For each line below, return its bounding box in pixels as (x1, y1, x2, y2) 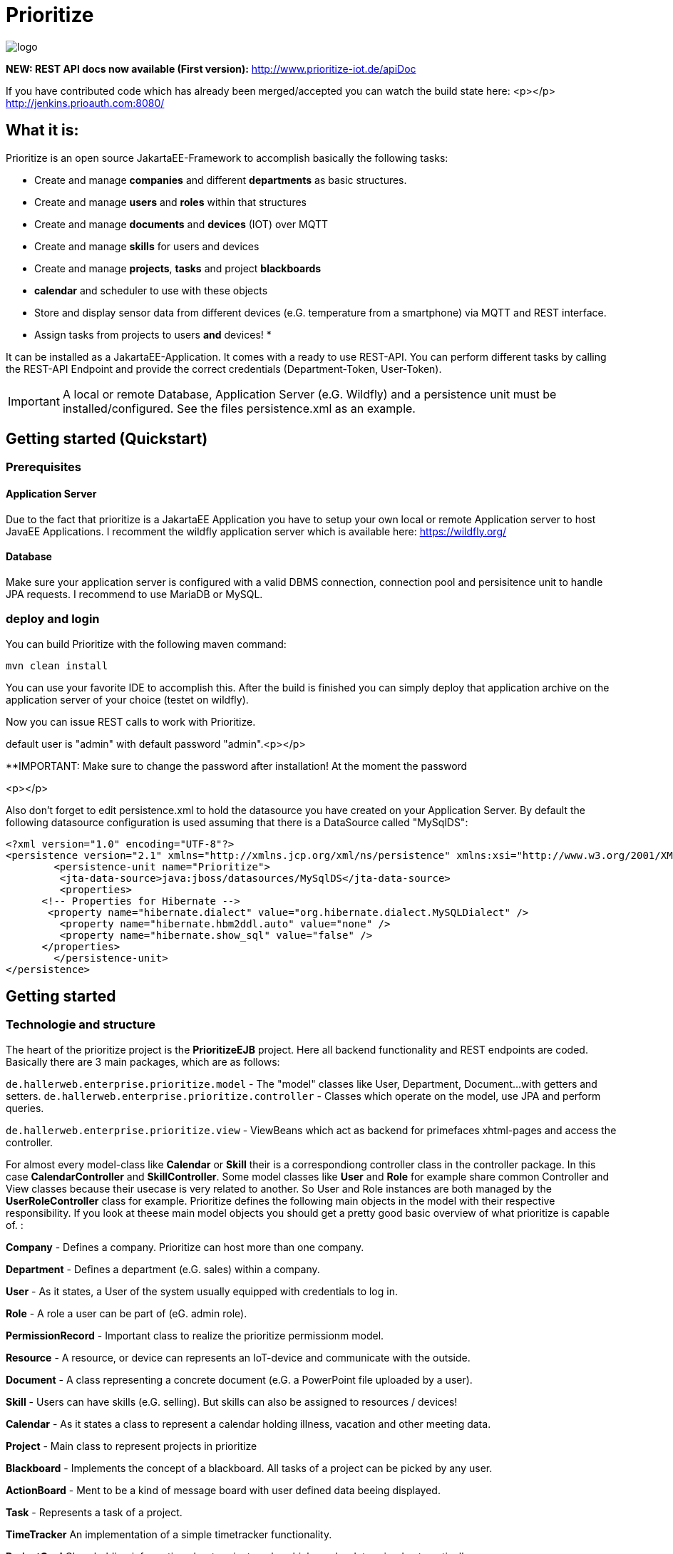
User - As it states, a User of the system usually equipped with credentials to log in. (6, 1285, 398, 1297)
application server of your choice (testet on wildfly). (6, 693, 249, 706)
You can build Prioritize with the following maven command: (6, 637, 287, 650)
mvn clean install (6, 659, 108, 671)
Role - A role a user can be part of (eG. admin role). (6, 1307, 247, 1319)
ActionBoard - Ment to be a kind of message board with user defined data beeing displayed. (6, 1483, 441, 1496)
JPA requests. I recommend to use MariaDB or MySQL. (6, 587, 263, 600)
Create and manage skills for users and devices (34, 240, 260, 252)
